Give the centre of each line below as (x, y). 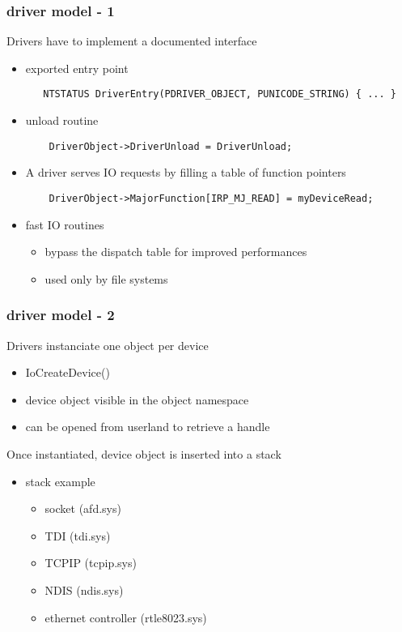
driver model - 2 (61, 315)
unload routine (62, 120)
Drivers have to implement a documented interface (132, 41)
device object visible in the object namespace (137, 399)
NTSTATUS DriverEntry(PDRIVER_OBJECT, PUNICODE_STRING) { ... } (220, 94)
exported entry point (77, 68)
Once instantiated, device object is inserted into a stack (144, 453)
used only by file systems (106, 278)
